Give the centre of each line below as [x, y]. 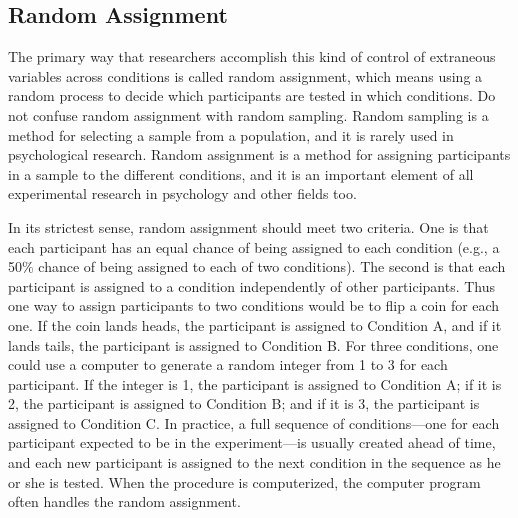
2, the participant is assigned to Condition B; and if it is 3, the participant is [244, 403]
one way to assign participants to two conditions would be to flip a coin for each [254, 305]
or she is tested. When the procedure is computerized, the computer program [244, 481]
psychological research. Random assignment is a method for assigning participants [259, 154]
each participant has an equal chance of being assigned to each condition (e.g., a [254, 246]
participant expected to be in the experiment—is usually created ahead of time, [252, 442]
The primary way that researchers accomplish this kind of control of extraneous [252, 56]
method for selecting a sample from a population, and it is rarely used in [231, 134]
